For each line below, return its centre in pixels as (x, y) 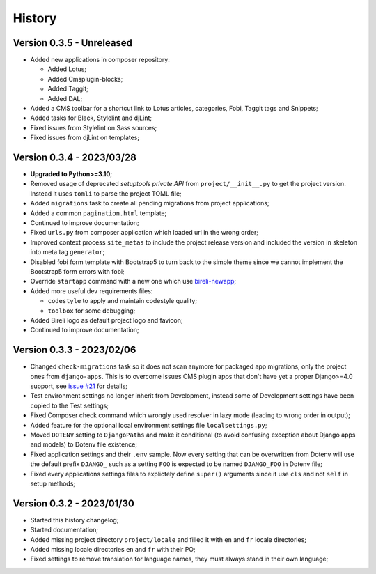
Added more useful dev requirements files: (92, 291)
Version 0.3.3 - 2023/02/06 (75, 350)
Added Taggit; (68, 89)
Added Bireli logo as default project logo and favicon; (107, 320)
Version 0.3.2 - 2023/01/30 (74, 503)
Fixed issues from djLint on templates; (85, 138)
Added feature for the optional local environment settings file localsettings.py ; (149, 425)
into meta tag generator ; (68, 252)
